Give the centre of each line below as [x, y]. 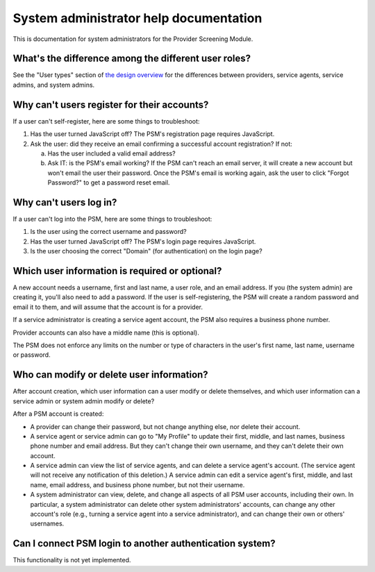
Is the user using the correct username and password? [108, 232]
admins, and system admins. [54, 85]
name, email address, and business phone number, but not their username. [137, 485]
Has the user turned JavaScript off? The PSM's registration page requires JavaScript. [152, 134]
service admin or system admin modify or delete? [84, 401]
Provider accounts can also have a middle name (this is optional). [106, 333]
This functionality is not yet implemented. [72, 560]
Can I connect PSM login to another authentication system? [144, 544]
